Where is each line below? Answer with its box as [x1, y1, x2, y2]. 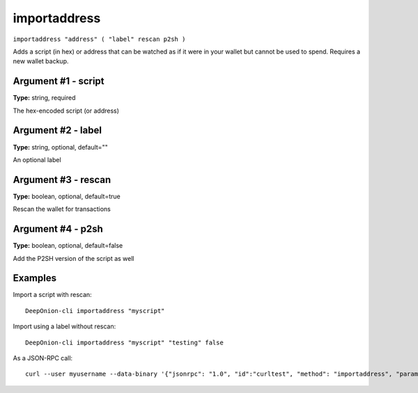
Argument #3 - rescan [13, 174, 111, 186]
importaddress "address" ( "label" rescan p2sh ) [13, 35, 186, 43]
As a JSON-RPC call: [13, 353, 73, 362]
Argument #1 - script [13, 75, 104, 87]
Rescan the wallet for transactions [13, 205, 111, 214]
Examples [13, 272, 57, 284]
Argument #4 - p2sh [13, 223, 104, 235]
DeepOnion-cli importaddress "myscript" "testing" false [25, 338, 224, 346]
